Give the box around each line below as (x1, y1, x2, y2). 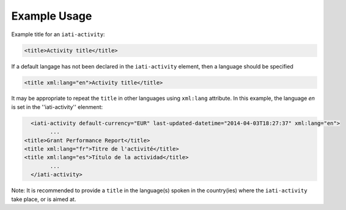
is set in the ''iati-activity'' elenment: (11, 103, 103, 110)
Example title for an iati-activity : (11, 31, 105, 38)
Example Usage (11, 9, 92, 23)
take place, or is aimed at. (11, 195, 76, 203)
